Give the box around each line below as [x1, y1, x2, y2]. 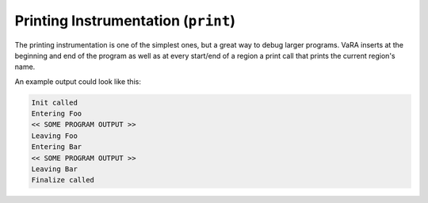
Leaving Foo [31, 131, 78, 140]
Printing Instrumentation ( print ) [14, 12, 236, 29]
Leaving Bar [31, 165, 78, 174]
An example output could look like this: [14, 76, 142, 86]
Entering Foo [31, 109, 82, 118]
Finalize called [31, 175, 95, 185]
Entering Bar [31, 143, 82, 151]
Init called [31, 98, 78, 107]
